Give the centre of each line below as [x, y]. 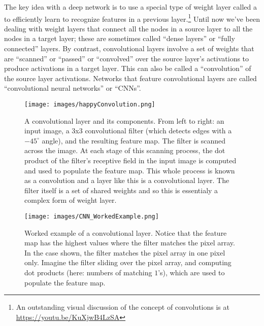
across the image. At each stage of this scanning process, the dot [125, 150]
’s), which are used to [191, 273]
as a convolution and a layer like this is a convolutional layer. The [127, 180]
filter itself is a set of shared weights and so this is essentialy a [121, 190]
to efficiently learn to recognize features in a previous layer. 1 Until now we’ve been [132, 18]
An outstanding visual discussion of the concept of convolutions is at [123, 307]
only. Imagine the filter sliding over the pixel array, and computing [128, 262]
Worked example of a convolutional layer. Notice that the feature [126, 232]
